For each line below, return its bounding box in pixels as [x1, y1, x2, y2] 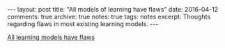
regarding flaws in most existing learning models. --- [7, 20, 159, 28]
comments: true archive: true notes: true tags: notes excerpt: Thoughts [7, 12, 211, 21]
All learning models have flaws [7, 33, 95, 41]
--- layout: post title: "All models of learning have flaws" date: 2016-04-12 [7, 5, 219, 13]
